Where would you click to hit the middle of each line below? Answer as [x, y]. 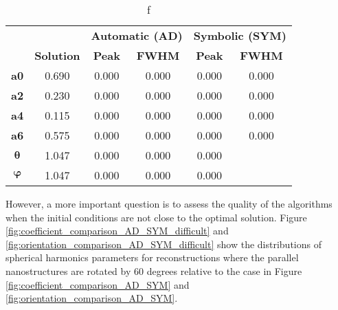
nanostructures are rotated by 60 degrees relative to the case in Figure [154, 270]
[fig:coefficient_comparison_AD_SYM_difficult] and [117, 231]
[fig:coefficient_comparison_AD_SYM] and [98, 284]
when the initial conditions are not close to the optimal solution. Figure [156, 217]
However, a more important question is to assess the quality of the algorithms [169, 203]
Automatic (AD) [137, 35]
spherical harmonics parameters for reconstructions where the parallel [152, 257]
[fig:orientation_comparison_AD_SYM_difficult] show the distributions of [164, 244]
